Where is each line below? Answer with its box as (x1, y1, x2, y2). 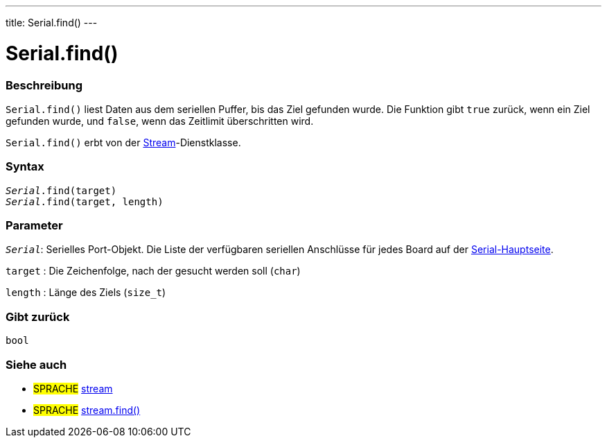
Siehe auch (6, 357, 67, 372)
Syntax (6, 159, 44, 174)
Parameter (6, 218, 63, 232)
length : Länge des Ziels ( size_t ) (6, 286, 166, 299)
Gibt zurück (6, 309, 70, 324)
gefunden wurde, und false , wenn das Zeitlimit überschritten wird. (6, 114, 314, 127)
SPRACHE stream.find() (33, 403, 141, 416)
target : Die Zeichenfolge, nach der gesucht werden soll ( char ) (6, 265, 301, 277)
